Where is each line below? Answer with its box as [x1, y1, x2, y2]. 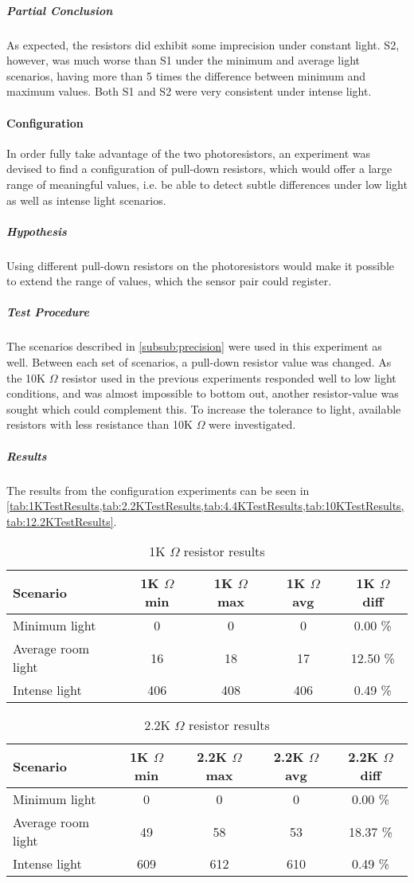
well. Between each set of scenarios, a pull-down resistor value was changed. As [6, 354, 392, 371]
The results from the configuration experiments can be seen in [6, 481, 310, 498]
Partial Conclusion [6, 2, 113, 18]
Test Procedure [6, 304, 89, 320]
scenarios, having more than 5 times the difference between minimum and [6, 67, 366, 84]
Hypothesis [6, 222, 67, 239]
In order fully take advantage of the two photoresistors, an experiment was [6, 144, 371, 161]
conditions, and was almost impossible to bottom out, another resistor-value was [6, 385, 399, 402]
